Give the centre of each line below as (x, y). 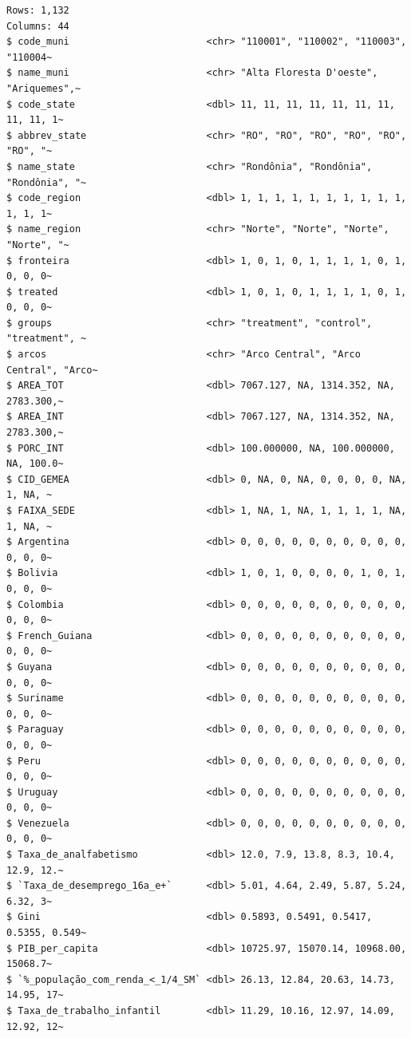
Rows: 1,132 (38, 10)
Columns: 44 (38, 26)
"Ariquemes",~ (44, 88)
